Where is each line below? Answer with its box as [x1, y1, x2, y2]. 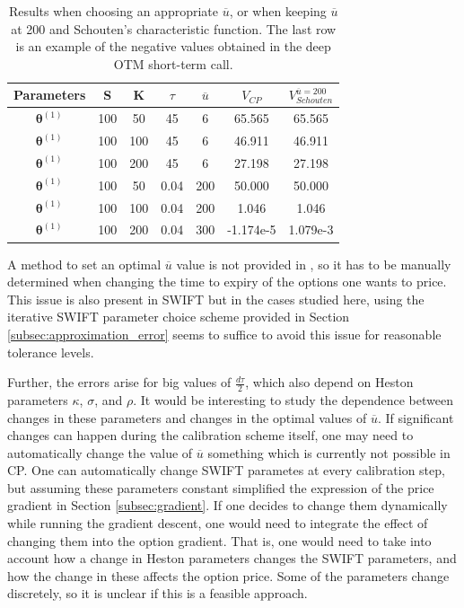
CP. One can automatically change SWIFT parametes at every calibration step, [7, 461, 445, 480]
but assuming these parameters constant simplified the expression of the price [7, 478, 434, 497]
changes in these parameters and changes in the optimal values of [7, 408, 367, 427]
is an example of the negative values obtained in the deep [15, 37, 331, 56]
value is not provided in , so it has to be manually [176, 254, 451, 273]
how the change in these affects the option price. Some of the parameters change [7, 566, 450, 585]
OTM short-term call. [113, 54, 233, 73]
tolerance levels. [7, 342, 94, 361]
